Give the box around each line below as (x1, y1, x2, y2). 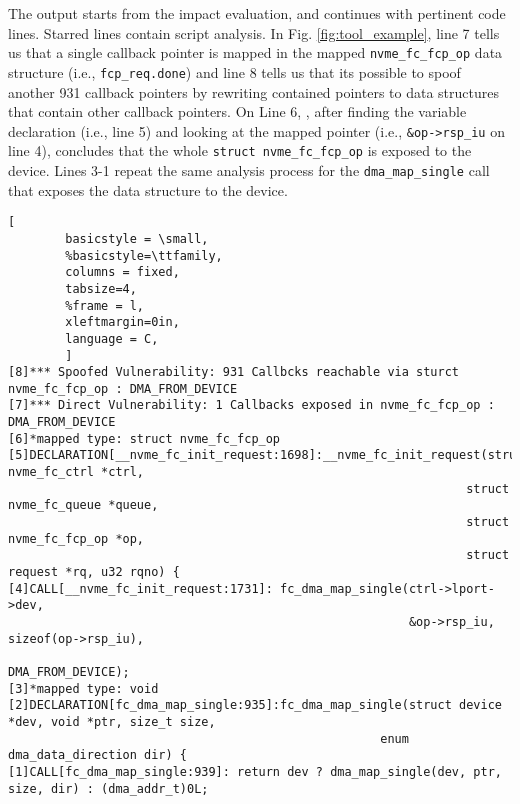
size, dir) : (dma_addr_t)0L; (8, 781, 209, 796)
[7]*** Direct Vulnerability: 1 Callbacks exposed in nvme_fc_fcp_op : (8, 398, 495, 413)
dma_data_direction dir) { (8, 748, 187, 763)
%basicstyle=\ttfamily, (65, 248, 223, 263)
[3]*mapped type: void (8, 681, 159, 696)
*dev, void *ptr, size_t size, (8, 714, 216, 729)
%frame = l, (65, 298, 145, 313)
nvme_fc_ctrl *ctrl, (8, 465, 145, 480)
